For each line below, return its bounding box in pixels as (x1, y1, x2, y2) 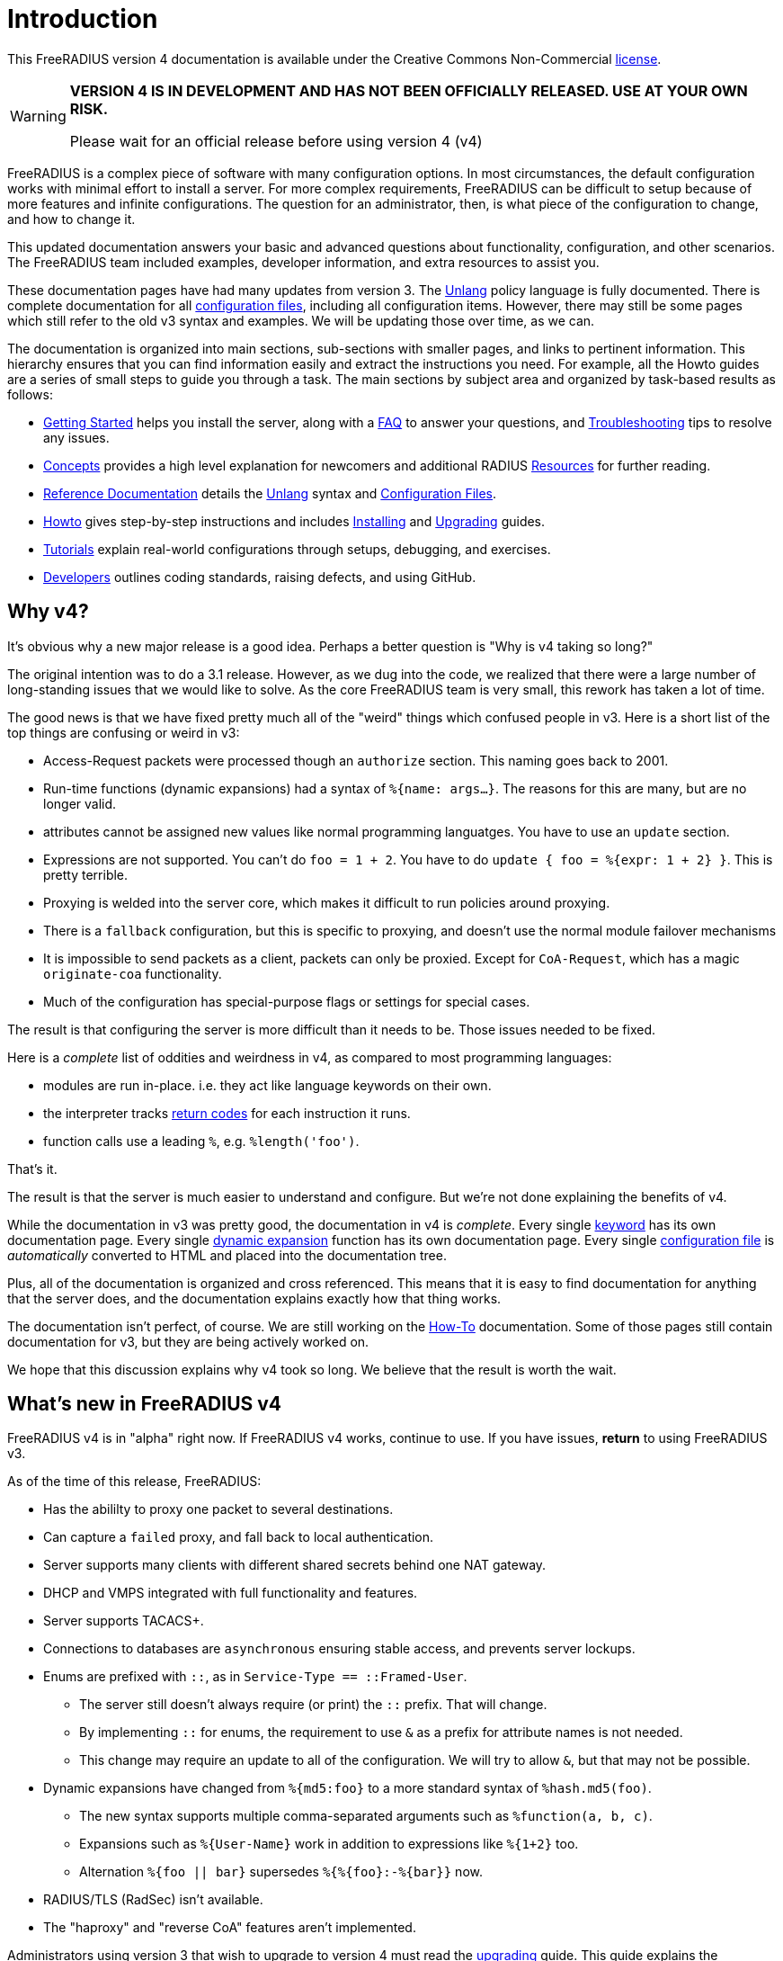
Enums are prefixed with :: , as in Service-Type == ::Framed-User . (43, 1669, 467, 1685)
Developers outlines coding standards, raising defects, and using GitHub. (43, 569, 476, 585)
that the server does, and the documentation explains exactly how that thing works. (7, 1290, 502, 1306)
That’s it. (7, 1160, 58, 1177)
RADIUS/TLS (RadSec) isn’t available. (43, 1892, 263, 1908)
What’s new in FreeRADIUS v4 (7, 1392, 282, 1416)
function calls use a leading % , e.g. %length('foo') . (43, 1133, 360, 1149)
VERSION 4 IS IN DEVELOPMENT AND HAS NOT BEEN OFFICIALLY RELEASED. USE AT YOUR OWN (69, 81, 748, 100)
